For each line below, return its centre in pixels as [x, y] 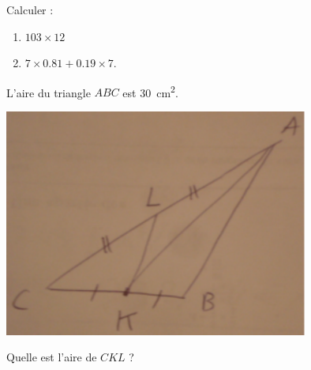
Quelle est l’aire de [52, 357]
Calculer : [30, 9]
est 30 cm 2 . [150, 91]
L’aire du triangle [49, 92]
